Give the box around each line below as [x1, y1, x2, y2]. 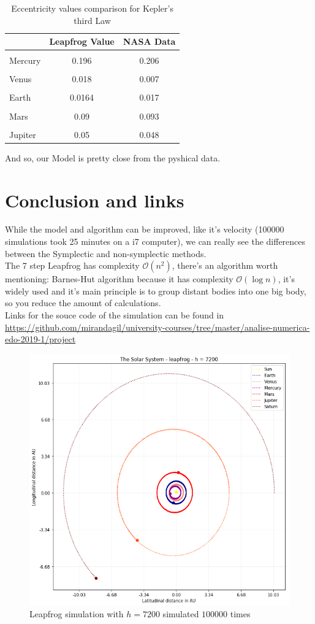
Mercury [9, 54, 41, 67]
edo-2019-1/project [5, 333, 76, 345]
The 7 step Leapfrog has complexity [5, 259, 140, 272]
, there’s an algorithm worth [172, 259, 278, 272]
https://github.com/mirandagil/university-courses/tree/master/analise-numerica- [5, 320, 310, 333]
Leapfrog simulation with [29, 607, 124, 620]
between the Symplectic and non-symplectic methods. [5, 247, 207, 260]
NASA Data [123, 35, 176, 48]
